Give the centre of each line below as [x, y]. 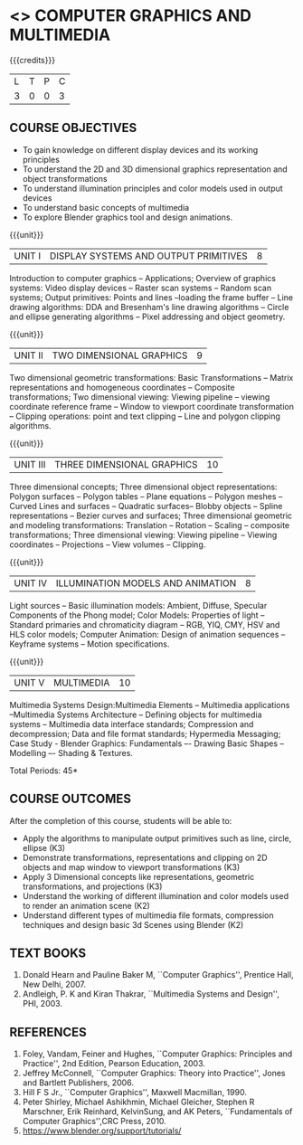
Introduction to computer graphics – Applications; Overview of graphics [142, 278]
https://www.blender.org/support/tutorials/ [102, 1131]
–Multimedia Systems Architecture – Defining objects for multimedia [136, 714]
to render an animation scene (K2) [86, 905]
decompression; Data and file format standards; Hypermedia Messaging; [145, 733]
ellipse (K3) [44, 847]
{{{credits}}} [33, 60]
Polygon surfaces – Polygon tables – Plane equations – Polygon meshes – [146, 496]
